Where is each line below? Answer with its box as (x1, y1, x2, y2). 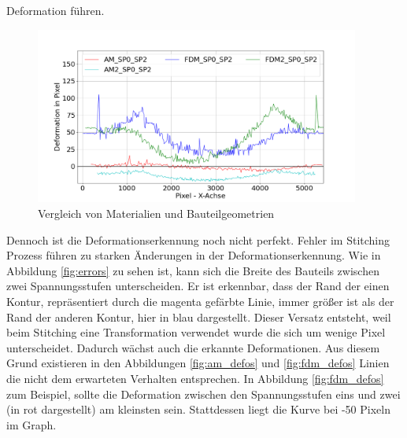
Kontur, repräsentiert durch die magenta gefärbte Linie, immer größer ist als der (6, 293, 394, 310)
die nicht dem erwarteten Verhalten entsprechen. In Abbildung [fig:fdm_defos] (6, 370, 384, 386)
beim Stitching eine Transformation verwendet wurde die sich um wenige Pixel (6, 324, 386, 340)
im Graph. (6, 416, 57, 432)
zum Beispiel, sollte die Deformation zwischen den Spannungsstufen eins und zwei (6, 385, 401, 402)
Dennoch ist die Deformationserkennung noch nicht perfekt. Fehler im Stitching (6, 231, 390, 248)
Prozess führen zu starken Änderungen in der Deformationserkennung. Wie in (6, 247, 381, 263)
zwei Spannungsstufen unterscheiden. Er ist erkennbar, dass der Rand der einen (6, 278, 390, 294)
